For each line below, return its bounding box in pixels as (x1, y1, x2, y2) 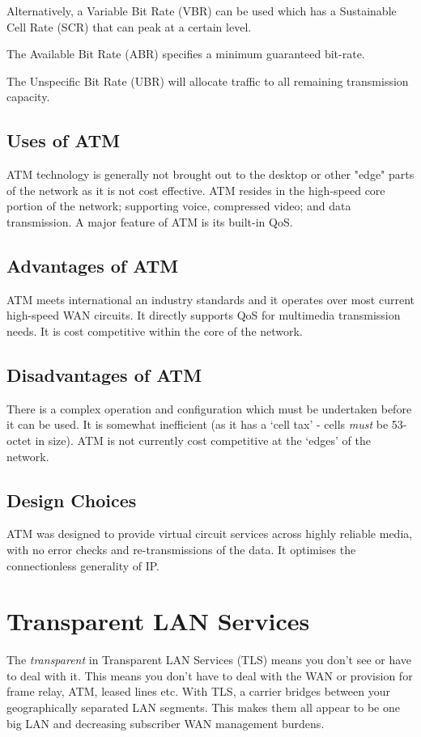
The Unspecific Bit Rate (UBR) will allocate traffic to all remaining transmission (6, 72, 409, 89)
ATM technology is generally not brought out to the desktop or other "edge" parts (6, 166, 415, 183)
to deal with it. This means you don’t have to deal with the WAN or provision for (6, 667, 413, 684)
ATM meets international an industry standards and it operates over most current (6, 290, 415, 307)
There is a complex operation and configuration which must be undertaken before (6, 400, 412, 417)
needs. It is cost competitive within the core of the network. (6, 322, 303, 339)
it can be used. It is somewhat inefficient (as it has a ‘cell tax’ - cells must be (6, 416, 389, 433)
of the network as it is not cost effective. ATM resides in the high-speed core (6, 181, 385, 198)
